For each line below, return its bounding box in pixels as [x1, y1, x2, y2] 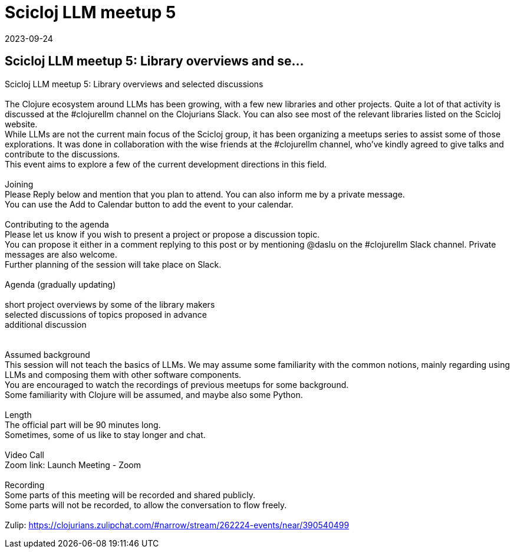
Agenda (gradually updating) [5, 279, 116, 289]
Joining [5, 179, 34, 189]
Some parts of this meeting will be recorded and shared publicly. [5, 489, 255, 500]
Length [5, 409, 32, 420]
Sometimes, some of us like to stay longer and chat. [5, 429, 206, 440]
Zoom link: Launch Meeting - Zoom [5, 459, 141, 470]
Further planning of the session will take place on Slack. [5, 259, 222, 269]
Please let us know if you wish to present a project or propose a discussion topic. [5, 229, 320, 239]
